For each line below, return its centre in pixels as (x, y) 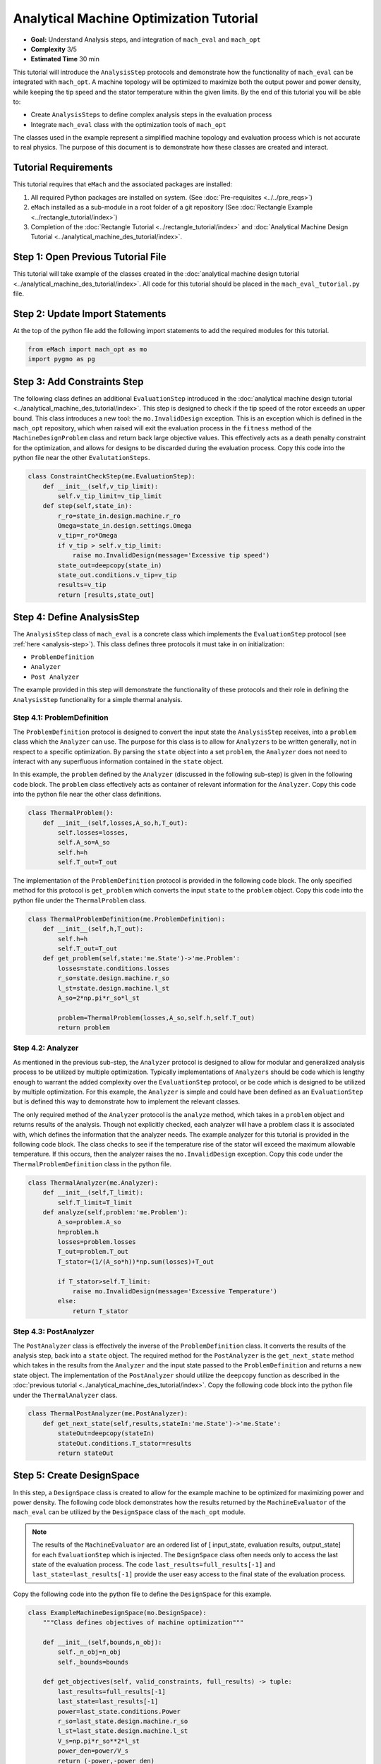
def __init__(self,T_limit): (93, 1193)
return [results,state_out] (106, 595)
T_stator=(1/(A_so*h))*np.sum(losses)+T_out (136, 1262)
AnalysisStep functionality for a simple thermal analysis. (98, 699)
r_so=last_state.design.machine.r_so (123, 1721)
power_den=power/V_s (93, 1751)
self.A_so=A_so (84, 842)
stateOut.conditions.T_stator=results (125, 1443)
